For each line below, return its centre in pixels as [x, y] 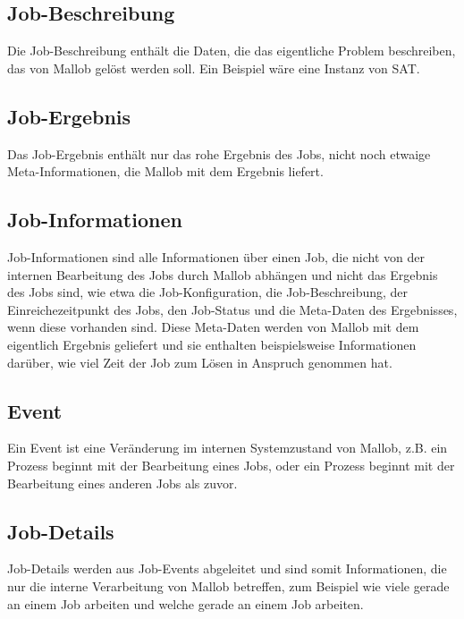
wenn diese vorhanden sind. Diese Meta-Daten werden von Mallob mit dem [213, 327]
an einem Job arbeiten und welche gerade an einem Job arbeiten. [186, 603]
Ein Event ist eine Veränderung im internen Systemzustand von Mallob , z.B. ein [228, 448]
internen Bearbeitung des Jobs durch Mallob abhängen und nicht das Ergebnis [223, 274]
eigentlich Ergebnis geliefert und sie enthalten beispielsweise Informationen [212, 344]
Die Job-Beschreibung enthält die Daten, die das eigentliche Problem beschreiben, [232, 51]
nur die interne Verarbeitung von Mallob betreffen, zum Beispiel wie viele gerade [228, 585]
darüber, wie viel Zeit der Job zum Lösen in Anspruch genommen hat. [200, 362]
